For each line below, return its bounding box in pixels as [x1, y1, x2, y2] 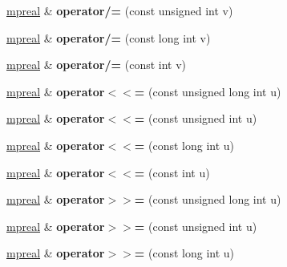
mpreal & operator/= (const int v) [6, 56, 187, 73]
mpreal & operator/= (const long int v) [6, 29, 211, 46]
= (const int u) [134, 164, 210, 180]
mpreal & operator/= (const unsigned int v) [6, 2, 233, 18]
